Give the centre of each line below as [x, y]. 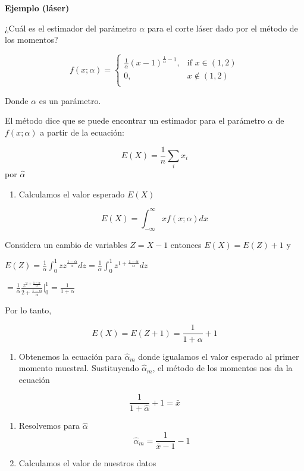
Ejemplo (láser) [37, 8]
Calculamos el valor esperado [72, 194]
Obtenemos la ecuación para [70, 356]
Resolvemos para [49, 426]
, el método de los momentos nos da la [222, 368]
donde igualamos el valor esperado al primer [219, 356]
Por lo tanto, [28, 310]
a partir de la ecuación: [82, 132]
